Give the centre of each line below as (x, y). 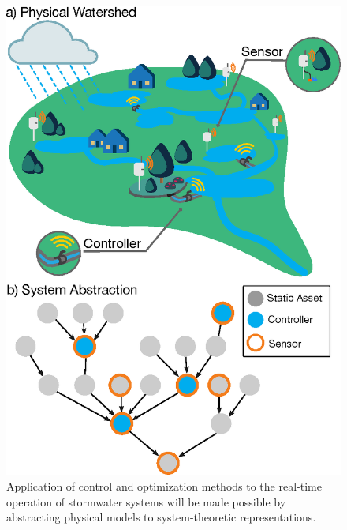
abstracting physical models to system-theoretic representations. (161, 517)
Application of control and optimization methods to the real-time (164, 486)
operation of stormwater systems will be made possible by (146, 501)
